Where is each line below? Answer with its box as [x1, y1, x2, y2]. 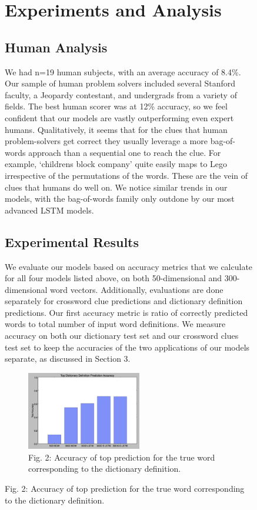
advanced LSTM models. [5, 204, 94, 216]
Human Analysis [5, 38, 108, 56]
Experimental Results [5, 232, 139, 251]
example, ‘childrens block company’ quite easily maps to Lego [5, 158, 228, 170]
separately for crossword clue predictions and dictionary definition [5, 295, 243, 307]
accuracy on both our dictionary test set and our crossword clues [5, 329, 239, 342]
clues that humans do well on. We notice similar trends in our [5, 181, 228, 193]
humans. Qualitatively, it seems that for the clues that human [5, 123, 228, 135]
